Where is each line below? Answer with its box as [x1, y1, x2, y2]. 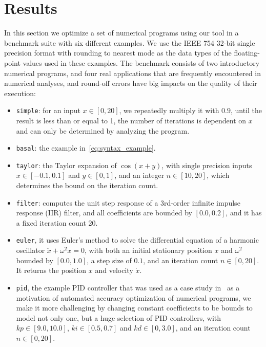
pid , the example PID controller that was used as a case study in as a [16, 282, 240, 293]
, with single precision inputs [161, 159, 252, 170]
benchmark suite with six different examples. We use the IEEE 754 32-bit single [4, 37, 255, 48]
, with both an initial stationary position [85, 245, 212, 255]
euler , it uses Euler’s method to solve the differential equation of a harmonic [16, 234, 259, 245]
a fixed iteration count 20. [16, 217, 98, 228]
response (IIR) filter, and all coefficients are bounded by [16, 207, 192, 218]
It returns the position [16, 265, 87, 276]
